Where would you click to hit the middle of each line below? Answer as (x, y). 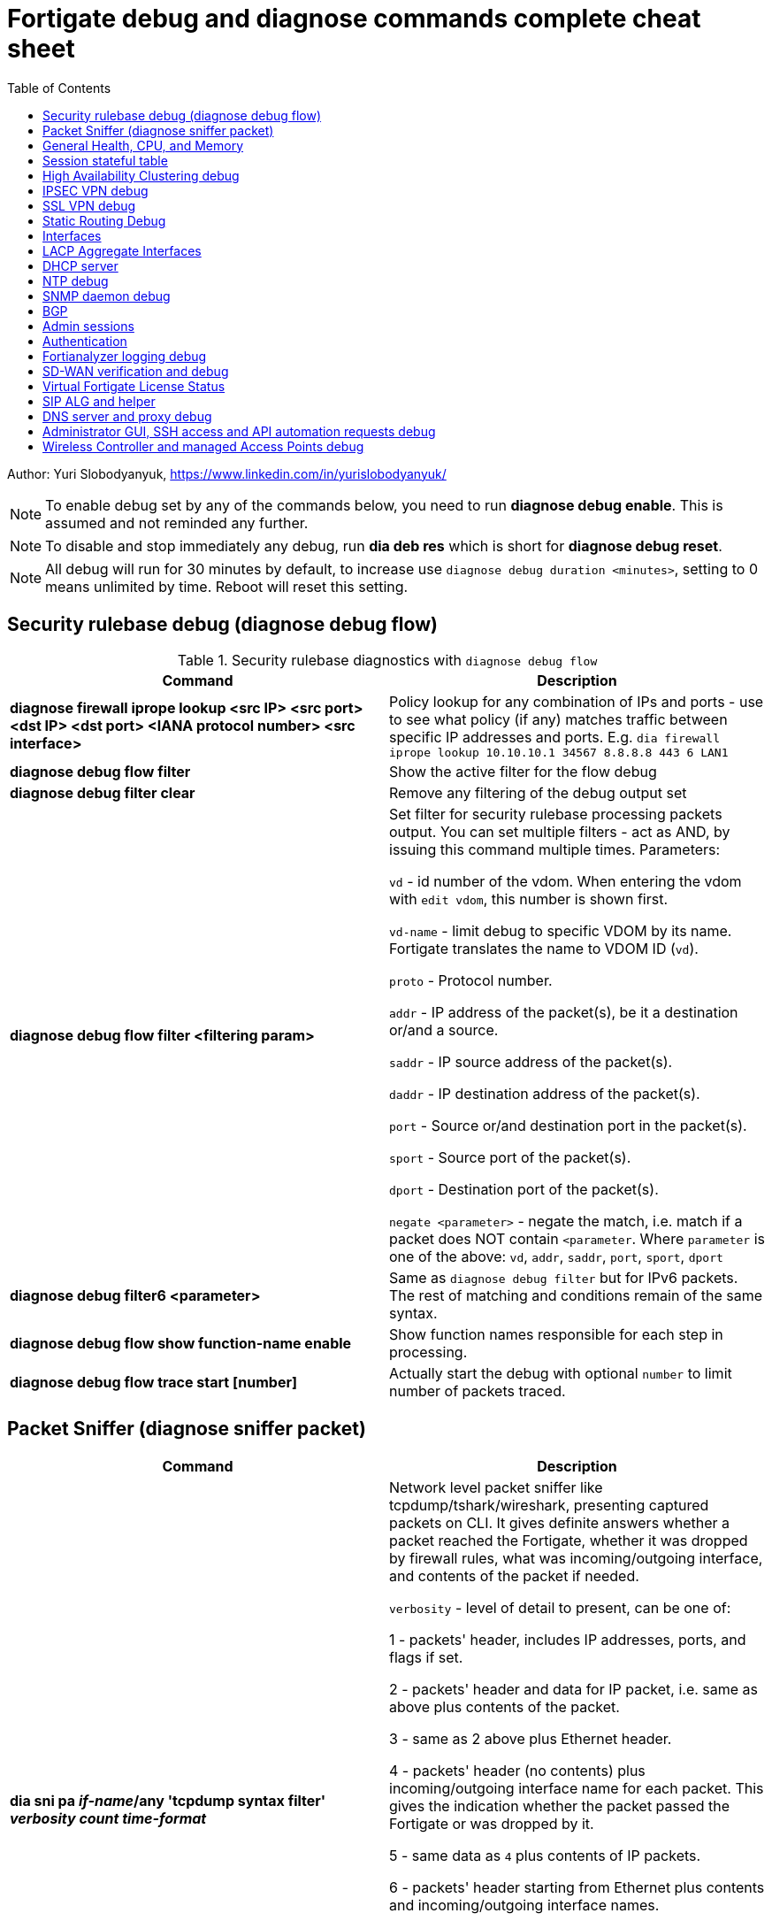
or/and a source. (444, 1030)
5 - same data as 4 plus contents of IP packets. (545, 1856)
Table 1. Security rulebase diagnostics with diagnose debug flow (387, 660)
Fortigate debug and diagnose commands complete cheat (354, 19)
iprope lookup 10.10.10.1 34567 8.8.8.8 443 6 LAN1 (559, 752)
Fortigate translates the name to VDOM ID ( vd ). (544, 948)
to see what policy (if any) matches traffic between (558, 719)
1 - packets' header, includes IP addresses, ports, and (568, 1640)
